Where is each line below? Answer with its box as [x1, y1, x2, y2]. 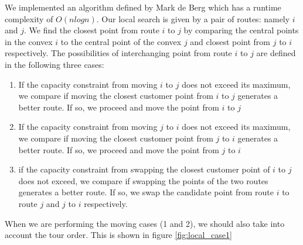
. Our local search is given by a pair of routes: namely [96, 12, 290, 25]
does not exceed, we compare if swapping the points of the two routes [18, 174, 268, 187]
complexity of [5, 12, 53, 25]
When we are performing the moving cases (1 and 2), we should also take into [5, 217, 285, 229]
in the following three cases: [5, 58, 104, 70]
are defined [256, 47, 296, 59]
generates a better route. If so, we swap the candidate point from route [18, 186, 274, 198]
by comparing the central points [183, 24, 299, 36]
